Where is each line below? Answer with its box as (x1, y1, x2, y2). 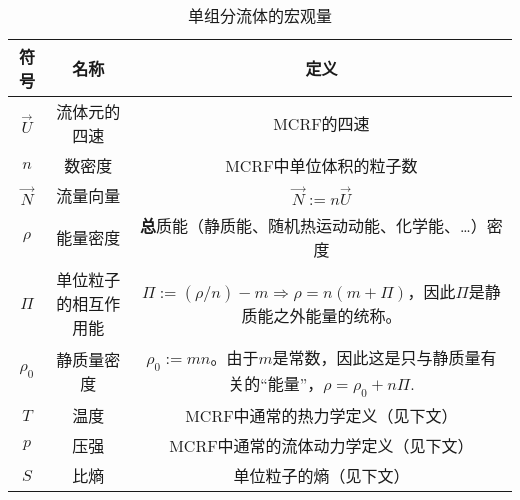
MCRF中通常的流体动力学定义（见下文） (169, 434, 474, 458)
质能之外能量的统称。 (241, 304, 402, 327)
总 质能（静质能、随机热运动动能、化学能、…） (140, 214, 487, 237)
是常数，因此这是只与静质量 (272, 346, 481, 369)
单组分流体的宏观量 (187, 4, 332, 27)
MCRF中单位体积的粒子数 (225, 154, 418, 177)
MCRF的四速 (273, 112, 370, 135)
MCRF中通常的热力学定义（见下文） (185, 404, 458, 428)
